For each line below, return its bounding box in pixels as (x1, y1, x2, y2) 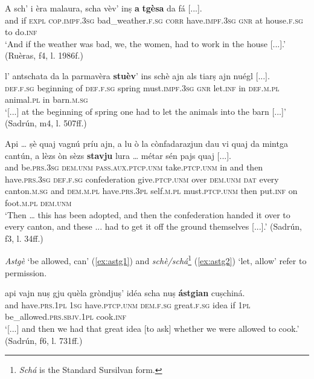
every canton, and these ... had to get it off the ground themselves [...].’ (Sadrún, (5, 220, 302, 233)
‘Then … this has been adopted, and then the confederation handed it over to (5, 208, 290, 221)
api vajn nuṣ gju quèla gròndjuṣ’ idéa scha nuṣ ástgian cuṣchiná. (5, 287, 245, 299)
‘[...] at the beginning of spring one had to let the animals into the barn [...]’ (5, 105, 286, 117)
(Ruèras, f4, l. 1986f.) (5, 49, 83, 62)
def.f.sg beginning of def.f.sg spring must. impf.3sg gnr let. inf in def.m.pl (5, 81, 280, 94)
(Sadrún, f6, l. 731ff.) (5, 334, 83, 346)
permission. (5, 266, 47, 279)
